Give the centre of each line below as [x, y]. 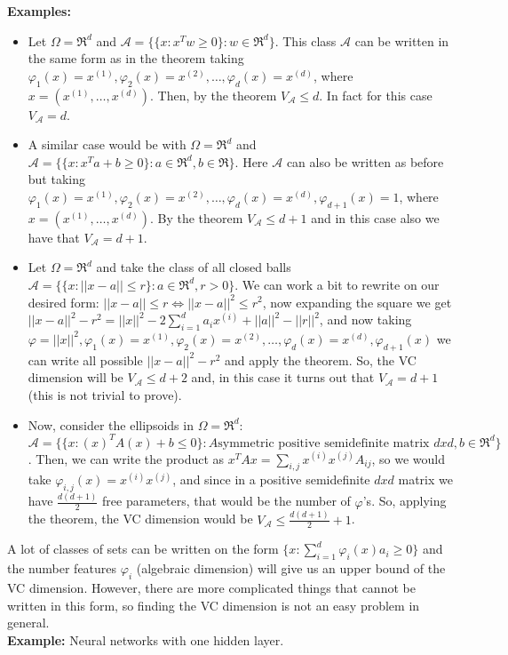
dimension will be [75, 377]
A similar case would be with [107, 144]
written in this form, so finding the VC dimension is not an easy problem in [214, 605]
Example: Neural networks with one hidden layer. [146, 639]
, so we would [408, 458]
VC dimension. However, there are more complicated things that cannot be [211, 588]
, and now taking [365, 320]
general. [28, 623]
